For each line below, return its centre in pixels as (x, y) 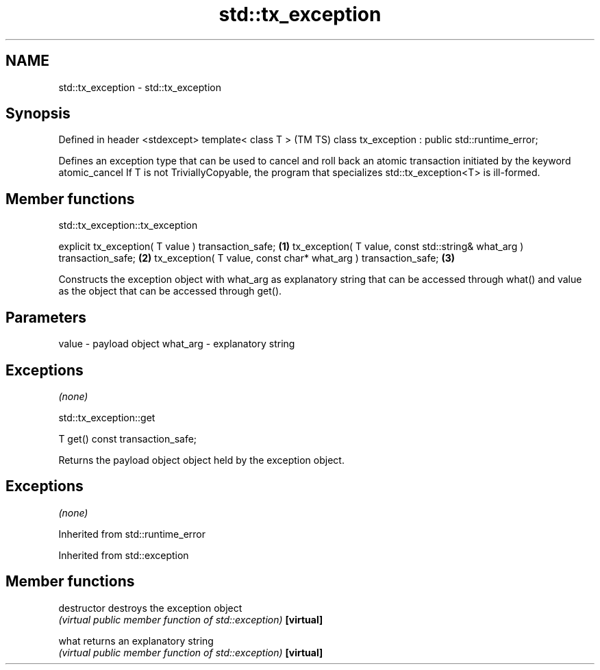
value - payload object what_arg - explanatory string (177, 344)
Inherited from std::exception (124, 555)
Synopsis (38, 114)
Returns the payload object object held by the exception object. (201, 460)
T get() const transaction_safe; (128, 438)
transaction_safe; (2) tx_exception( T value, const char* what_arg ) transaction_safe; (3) (257, 258)
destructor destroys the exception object (150, 608)
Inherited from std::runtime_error (132, 534)
